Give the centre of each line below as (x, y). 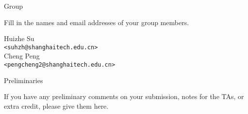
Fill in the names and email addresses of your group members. (97, 22)
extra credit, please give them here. (56, 106)
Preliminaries (24, 80)
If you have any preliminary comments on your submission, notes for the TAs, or (124, 96)
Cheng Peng (22, 56)
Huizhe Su (19, 38)
